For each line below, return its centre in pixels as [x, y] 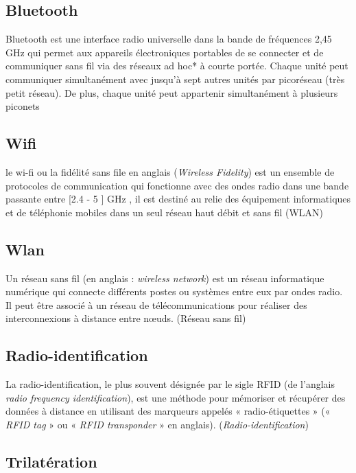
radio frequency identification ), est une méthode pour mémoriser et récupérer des [176, 397]
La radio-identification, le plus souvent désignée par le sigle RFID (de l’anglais [170, 384]
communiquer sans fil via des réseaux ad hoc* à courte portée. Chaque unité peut [177, 66]
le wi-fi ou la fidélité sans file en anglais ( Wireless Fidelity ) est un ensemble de [170, 171]
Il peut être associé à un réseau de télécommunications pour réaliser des [156, 304]
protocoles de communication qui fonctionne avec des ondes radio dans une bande [177, 185]
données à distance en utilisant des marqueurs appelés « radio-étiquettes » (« [168, 411]
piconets [23, 106]
